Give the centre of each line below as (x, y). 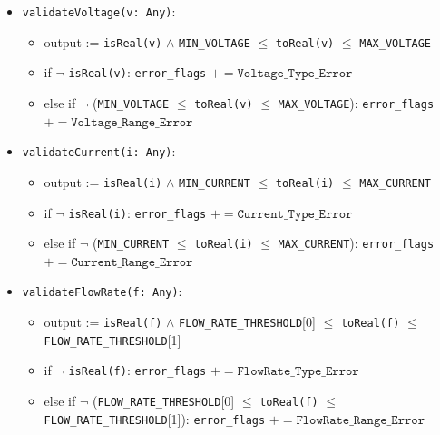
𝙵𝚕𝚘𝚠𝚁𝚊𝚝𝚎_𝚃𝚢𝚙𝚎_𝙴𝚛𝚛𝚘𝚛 (298, 372)
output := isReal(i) (103, 181)
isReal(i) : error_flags (137, 212)
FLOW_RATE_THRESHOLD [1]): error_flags (155, 418)
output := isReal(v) (103, 41)
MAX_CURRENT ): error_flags (356, 243)
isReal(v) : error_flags (137, 72)
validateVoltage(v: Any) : (99, 11)
